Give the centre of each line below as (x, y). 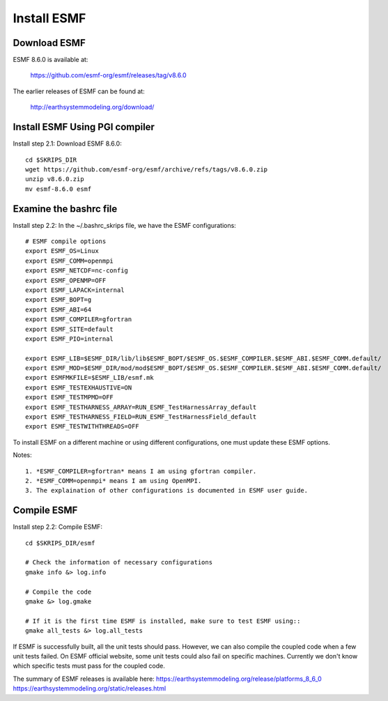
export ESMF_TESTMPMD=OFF (70, 398)
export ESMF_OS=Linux (62, 251)
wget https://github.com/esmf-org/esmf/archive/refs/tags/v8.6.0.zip (147, 169)
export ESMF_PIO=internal (70, 339)
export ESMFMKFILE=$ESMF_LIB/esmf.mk (90, 378)
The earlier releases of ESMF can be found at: (79, 91)
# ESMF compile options (66, 241)
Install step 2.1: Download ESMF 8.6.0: (67, 144)
